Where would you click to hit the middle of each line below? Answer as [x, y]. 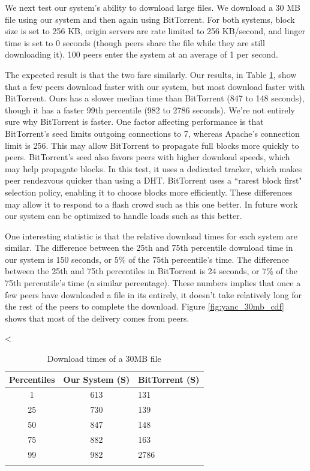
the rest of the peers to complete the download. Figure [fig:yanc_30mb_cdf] [145, 306]
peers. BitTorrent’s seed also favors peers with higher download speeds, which [148, 157]
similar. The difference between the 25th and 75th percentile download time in [149, 247]
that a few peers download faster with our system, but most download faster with [155, 86]
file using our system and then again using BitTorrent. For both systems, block [150, 19]
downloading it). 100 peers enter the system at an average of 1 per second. [142, 54]
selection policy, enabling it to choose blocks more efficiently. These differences [149, 192]
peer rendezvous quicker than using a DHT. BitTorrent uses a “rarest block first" [154, 180]
